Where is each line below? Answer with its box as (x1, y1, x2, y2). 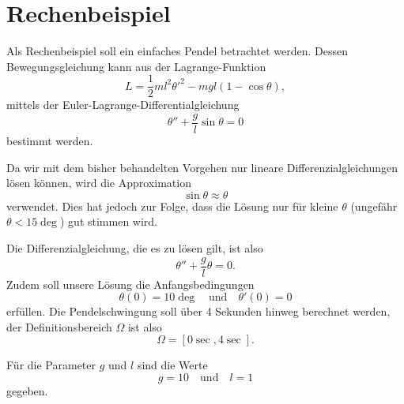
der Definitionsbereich (6, 318, 112, 335)
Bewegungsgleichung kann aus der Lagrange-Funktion (6, 58, 266, 74)
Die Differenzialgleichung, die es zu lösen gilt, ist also (6, 240, 263, 256)
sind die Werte (137, 357, 208, 373)
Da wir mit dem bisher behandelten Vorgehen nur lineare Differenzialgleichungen (6, 159, 398, 175)
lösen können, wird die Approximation (6, 174, 191, 191)
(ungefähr (350, 197, 398, 214)
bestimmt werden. (6, 133, 93, 149)
